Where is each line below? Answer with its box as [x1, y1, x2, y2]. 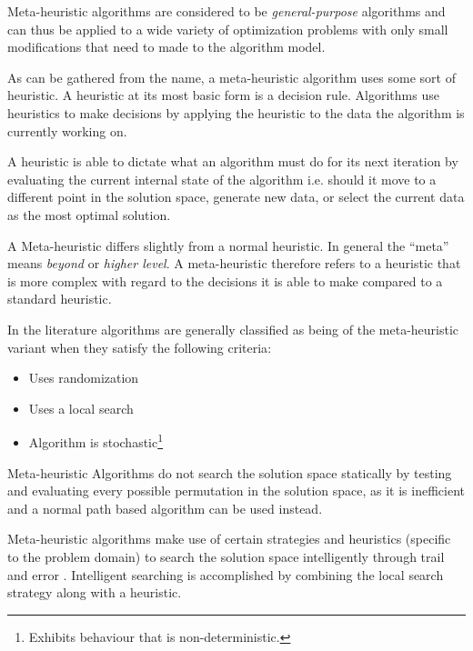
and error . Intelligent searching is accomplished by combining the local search [7, 565, 444, 584]
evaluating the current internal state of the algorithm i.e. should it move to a [7, 169, 437, 188]
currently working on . [7, 121, 127, 140]
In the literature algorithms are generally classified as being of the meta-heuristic [7, 319, 459, 338]
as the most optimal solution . [7, 205, 171, 224]
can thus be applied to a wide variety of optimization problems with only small [7, 19, 448, 38]
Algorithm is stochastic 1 [28, 430, 164, 451]
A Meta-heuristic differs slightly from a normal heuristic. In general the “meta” [7, 235, 449, 255]
